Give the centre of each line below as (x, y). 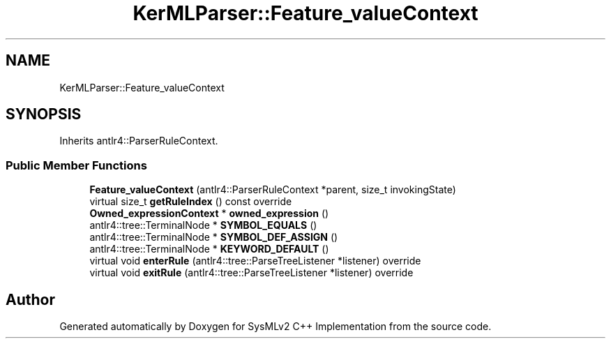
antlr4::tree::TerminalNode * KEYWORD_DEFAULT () (209, 249)
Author (30, 299)
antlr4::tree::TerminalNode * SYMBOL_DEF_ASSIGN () (214, 237)
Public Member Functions (76, 165)
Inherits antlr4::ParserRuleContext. (139, 141)
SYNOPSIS (44, 114)
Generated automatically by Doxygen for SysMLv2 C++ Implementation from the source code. (276, 327)
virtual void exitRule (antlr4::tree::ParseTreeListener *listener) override (251, 273)
